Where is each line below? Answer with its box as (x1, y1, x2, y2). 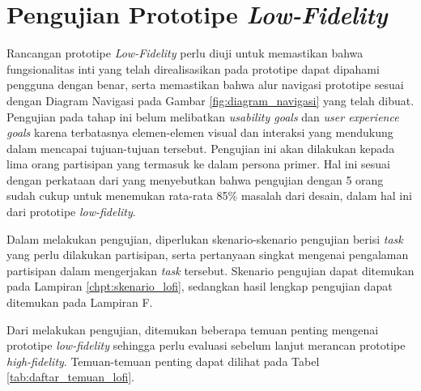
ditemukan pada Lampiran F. (6, 294, 153, 311)
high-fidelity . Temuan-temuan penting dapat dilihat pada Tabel (6, 352, 320, 369)
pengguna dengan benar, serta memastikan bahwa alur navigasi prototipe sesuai (6, 76, 404, 93)
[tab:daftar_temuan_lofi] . (6, 368, 134, 385)
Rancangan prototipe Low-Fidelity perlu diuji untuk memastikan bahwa (6, 45, 364, 62)
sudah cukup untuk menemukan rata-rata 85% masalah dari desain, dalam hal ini (6, 187, 412, 204)
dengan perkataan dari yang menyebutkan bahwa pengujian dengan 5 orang (6, 171, 384, 188)
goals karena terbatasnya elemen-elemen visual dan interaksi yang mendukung (6, 124, 393, 141)
